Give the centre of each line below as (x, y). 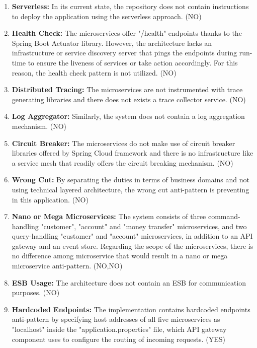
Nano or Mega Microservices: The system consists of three (109, 216)
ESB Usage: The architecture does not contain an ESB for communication (129, 282)
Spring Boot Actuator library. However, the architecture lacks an (112, 43)
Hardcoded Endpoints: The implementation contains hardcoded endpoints (131, 309)
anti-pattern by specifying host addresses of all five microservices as (116, 319)
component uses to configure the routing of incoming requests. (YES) (118, 339)
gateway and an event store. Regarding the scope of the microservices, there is (133, 246)
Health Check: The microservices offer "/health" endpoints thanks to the (127, 33)
